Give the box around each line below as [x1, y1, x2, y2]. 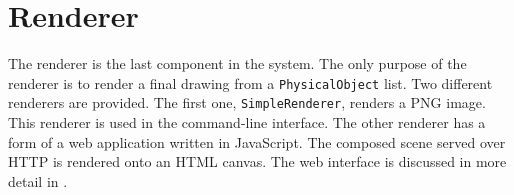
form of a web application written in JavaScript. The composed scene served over [8, 131, 506, 152]
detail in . [8, 170, 68, 191]
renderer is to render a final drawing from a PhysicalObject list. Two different [8, 72, 493, 93]
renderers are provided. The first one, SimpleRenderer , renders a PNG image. [8, 92, 486, 113]
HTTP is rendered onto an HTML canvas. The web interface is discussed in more [8, 151, 507, 172]
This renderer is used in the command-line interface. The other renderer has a [8, 112, 486, 133]
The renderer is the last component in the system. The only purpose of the [8, 53, 467, 74]
